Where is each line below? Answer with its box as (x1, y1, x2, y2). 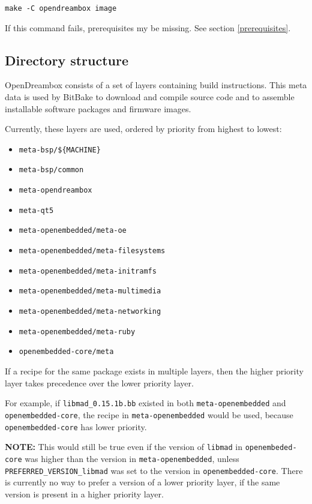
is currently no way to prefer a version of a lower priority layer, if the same (5, 476, 280, 488)
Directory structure (5, 50, 129, 69)
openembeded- (245, 443, 297, 452)
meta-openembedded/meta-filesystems (19, 247, 166, 256)
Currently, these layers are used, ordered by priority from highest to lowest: (5, 122, 282, 135)
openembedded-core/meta (19, 347, 114, 356)
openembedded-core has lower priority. (5, 420, 147, 433)
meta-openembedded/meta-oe (19, 226, 127, 235)
